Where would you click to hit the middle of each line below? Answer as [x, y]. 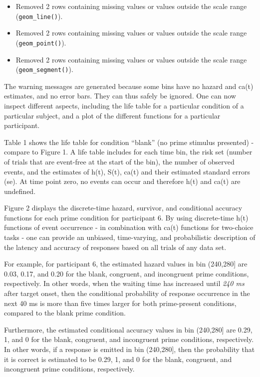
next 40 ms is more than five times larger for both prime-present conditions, [120, 303]
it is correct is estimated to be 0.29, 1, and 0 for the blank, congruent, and [118, 359]
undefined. [20, 191]
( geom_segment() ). [44, 69]
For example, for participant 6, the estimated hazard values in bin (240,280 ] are [126, 264]
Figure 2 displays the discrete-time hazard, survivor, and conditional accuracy [123, 208]
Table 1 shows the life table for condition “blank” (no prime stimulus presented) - [129, 142]
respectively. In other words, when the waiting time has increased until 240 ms [124, 283]
